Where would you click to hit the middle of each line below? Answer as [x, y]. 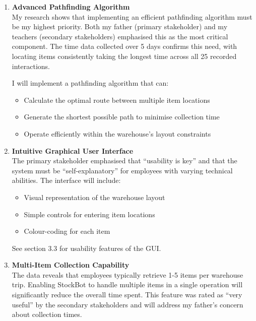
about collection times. [47, 314]
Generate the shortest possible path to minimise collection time [122, 117]
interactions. [31, 66]
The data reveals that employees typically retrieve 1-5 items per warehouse [127, 274]
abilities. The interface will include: [66, 180]
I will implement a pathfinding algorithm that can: [90, 83]
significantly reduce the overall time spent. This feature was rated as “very [127, 295]
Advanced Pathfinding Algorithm [71, 7]
